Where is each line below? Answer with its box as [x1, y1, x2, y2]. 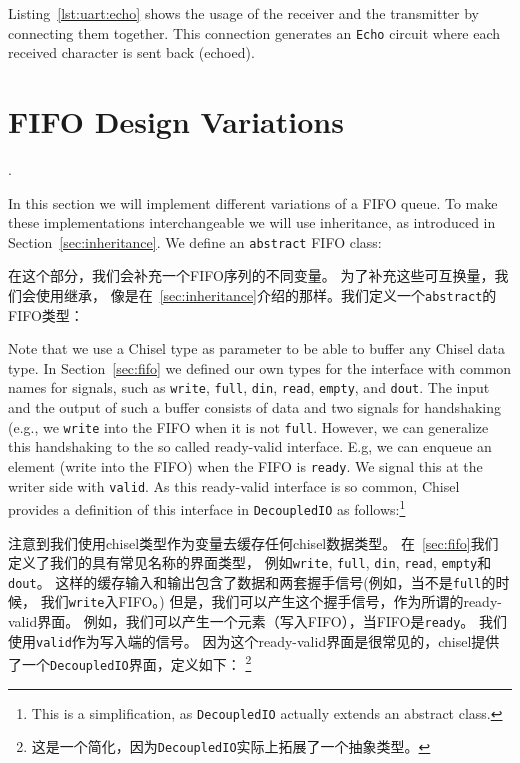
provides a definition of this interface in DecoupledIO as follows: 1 [8, 496, 406, 519]
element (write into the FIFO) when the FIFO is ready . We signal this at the [8, 455, 483, 476]
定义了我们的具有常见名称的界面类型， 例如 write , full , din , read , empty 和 [8, 552, 492, 573]
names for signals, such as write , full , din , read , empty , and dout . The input [8, 377, 490, 398]
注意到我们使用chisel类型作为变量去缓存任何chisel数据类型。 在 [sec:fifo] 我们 [8, 532, 499, 553]
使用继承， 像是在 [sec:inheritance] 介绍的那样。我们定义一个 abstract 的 [35, 285, 497, 305]
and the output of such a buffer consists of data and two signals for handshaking [8, 397, 501, 418]
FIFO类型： [8, 304, 84, 325]
